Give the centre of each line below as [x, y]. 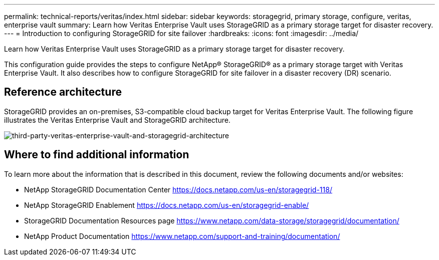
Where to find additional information [97, 155]
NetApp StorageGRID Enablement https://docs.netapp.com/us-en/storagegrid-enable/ [167, 205]
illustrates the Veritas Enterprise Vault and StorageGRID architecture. [117, 120]
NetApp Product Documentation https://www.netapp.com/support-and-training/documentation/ [182, 236]
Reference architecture [63, 92]
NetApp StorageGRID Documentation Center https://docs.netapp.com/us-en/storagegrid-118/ [178, 189]
